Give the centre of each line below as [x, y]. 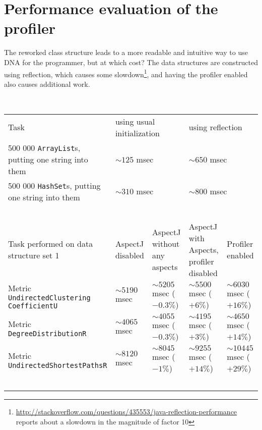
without [166, 244]
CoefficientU [33, 306]
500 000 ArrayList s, [44, 147]
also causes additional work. [47, 84]
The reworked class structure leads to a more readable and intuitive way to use [126, 52]
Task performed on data [51, 244]
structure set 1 [34, 255]
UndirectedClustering [49, 298]
